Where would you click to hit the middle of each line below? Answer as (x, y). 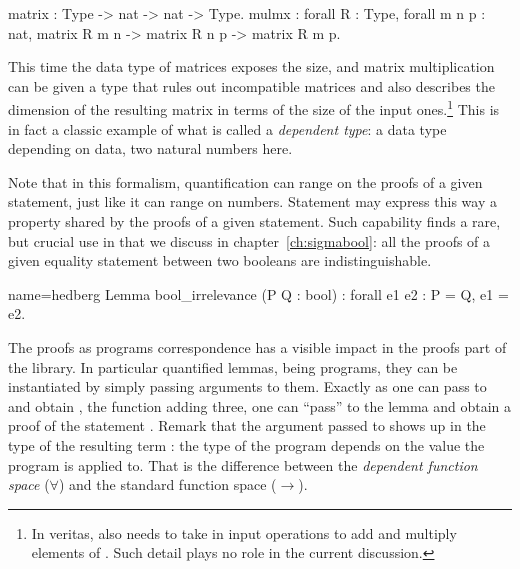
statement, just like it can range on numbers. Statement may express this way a (252, 201)
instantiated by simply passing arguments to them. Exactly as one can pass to (247, 386)
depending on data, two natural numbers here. (150, 148)
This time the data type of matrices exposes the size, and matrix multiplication (251, 66)
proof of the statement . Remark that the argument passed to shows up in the (247, 425)
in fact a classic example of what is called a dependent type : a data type (227, 128)
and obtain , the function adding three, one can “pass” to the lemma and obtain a (260, 405)
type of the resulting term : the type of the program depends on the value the (246, 444)
